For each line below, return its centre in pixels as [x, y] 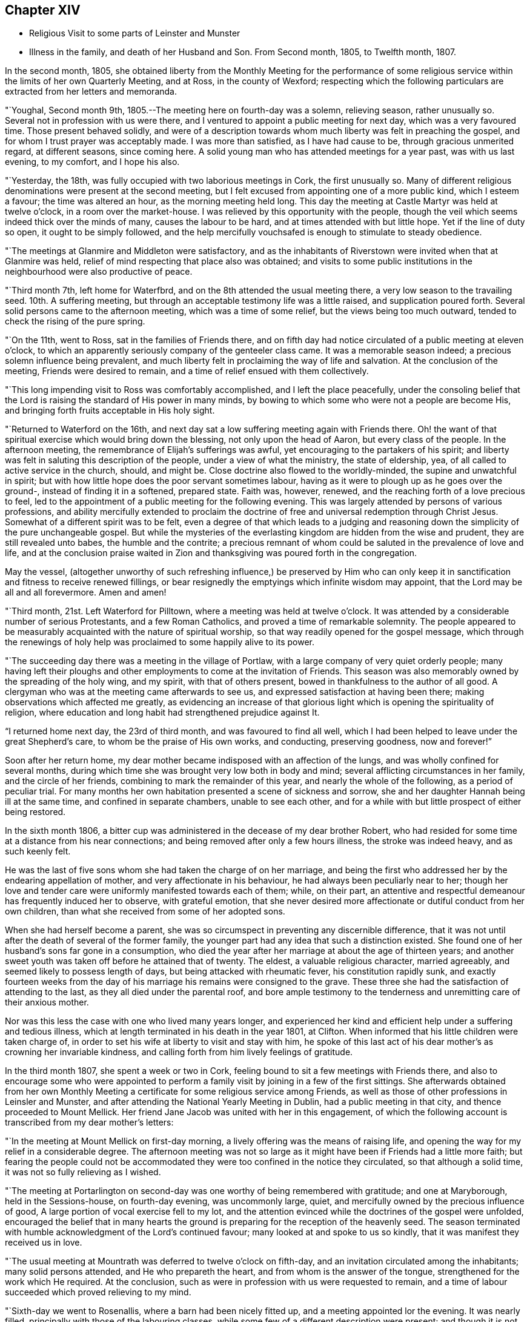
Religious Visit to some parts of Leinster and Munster [135, 33]
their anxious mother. [47, 1002]
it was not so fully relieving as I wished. [83, 1172]
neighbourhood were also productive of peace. [99, 272]
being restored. [35, 812]
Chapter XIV [43, 10]
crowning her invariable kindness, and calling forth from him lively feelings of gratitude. [179, 1052]
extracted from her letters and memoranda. [91, 92]
